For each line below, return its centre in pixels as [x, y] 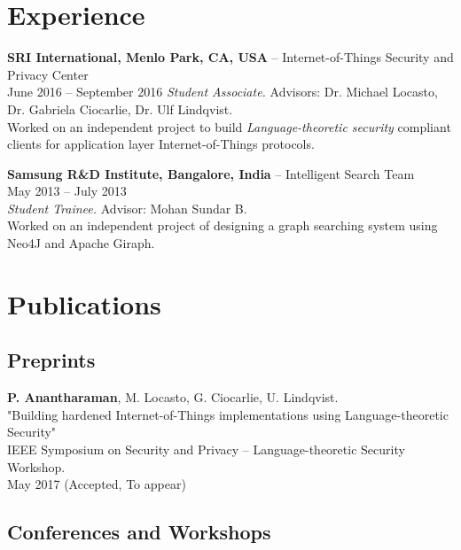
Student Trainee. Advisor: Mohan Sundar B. [127, 208]
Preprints [51, 360]
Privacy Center [48, 74]
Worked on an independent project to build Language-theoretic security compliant [229, 126]
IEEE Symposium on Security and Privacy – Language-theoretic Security [206, 449]
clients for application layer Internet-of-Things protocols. [161, 144]
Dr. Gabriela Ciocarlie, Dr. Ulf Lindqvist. [120, 108]
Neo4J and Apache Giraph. [81, 243]
